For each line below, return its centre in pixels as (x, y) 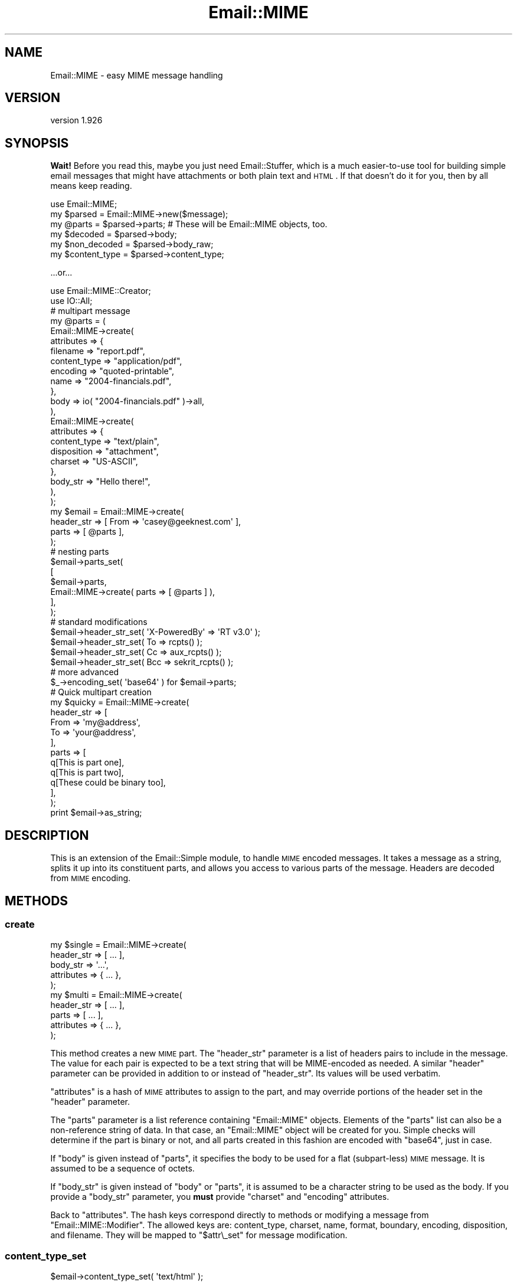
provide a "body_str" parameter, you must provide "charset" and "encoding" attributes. (220, 1197)
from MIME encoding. (91, 878)
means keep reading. (91, 186)
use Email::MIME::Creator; (101, 291)
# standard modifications (99, 622)
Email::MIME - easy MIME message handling (137, 75)
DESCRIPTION (47, 835)
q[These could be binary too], (108, 783)
